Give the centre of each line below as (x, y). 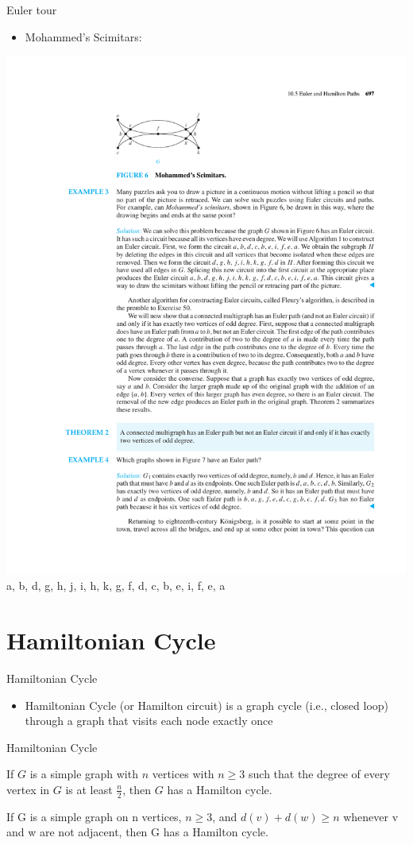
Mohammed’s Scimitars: (83, 36)
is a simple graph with (84, 774)
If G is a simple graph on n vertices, (94, 816)
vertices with (183, 774)
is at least (89, 789)
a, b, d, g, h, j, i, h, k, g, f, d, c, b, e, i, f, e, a (116, 585)
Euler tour (32, 10)
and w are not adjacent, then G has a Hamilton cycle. (137, 832)
